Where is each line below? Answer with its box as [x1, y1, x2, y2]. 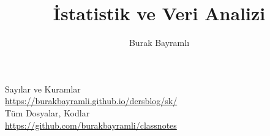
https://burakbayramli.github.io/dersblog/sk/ [5, 94, 178, 107]
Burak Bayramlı [129, 36, 190, 49]
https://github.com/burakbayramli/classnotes [5, 118, 177, 131]
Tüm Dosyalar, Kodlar [5, 106, 90, 119]
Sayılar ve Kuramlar [5, 82, 81, 95]
